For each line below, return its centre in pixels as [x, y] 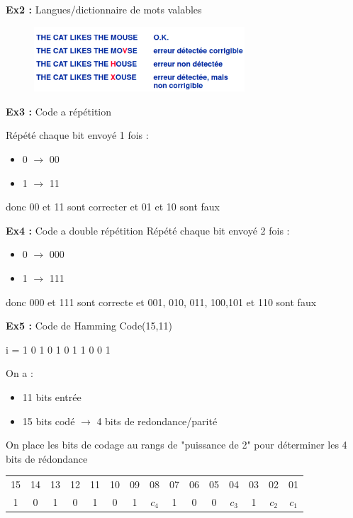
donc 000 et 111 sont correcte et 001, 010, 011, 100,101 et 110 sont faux [161, 302]
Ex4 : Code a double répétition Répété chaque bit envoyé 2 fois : [148, 230]
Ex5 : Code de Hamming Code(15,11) [89, 326]
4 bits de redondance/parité [157, 421]
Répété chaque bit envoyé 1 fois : [77, 135]
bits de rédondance [47, 458]
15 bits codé [49, 421]
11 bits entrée [52, 397]
